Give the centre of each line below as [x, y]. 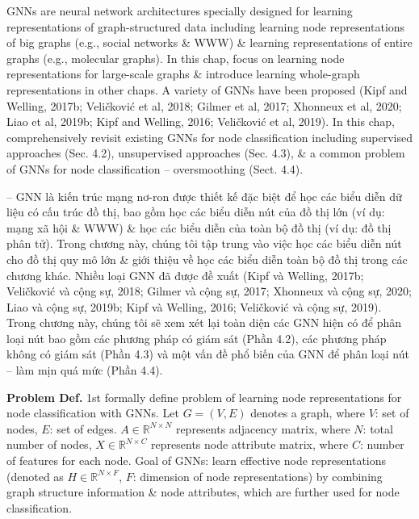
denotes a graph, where [308, 413]
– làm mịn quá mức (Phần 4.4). [85, 370]
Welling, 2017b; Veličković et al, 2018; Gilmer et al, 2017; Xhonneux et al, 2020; [204, 105]
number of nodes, [49, 444]
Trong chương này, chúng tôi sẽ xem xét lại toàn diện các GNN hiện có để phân [204, 322]
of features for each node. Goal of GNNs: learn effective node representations [197, 460]
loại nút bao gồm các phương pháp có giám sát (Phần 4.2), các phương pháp [197, 338]
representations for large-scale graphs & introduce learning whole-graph [183, 74]
